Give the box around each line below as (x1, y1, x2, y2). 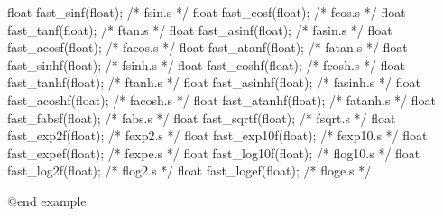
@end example (7, 191, 87, 210)
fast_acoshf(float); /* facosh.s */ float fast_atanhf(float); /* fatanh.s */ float (7, 90, 436, 109)
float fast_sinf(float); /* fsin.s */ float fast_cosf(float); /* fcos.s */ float (7, 3, 406, 21)
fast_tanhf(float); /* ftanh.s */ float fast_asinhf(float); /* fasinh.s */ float (7, 73, 420, 92)
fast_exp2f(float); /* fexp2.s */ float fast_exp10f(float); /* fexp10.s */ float (7, 126, 428, 145)
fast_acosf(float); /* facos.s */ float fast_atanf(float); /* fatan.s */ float (7, 38, 408, 57)
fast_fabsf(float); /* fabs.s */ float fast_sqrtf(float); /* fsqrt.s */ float (7, 108, 396, 127)
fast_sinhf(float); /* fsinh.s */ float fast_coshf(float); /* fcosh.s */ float (7, 55, 405, 74)
